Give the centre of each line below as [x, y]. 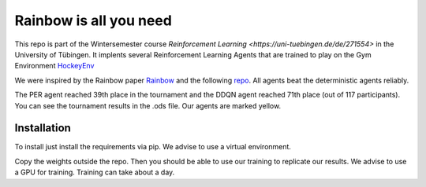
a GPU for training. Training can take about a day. [95, 172]
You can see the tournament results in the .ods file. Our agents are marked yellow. [148, 105]
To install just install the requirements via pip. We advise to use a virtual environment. [153, 147]
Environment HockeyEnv [54, 66]
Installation [43, 128]
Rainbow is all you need [93, 20]
